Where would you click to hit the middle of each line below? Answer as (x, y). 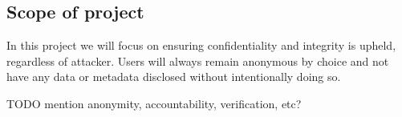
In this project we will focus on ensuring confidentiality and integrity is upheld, (201, 45)
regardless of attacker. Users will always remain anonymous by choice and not (198, 61)
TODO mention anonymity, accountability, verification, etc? (154, 103)
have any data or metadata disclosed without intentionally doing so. (174, 77)
